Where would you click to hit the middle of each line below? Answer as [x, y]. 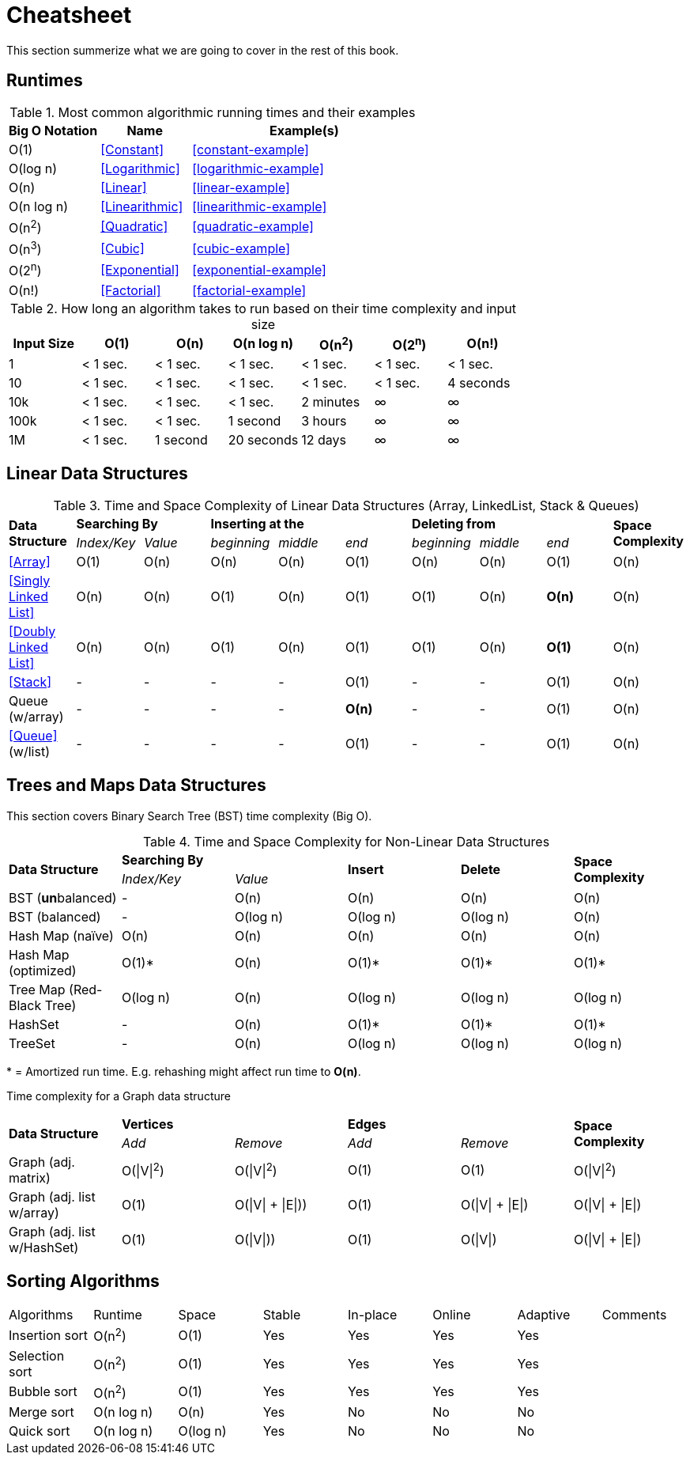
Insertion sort [48, 1336]
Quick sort [40, 1431]
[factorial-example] [249, 290]
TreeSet [32, 1043]
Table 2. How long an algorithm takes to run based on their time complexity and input [263, 308]
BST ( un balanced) [63, 897]
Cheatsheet [69, 15]
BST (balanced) [55, 916]
